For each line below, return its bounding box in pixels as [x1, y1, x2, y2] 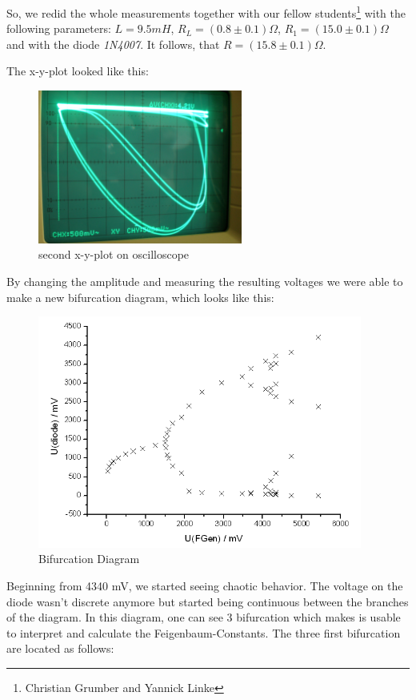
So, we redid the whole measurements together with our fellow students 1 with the [6, 2, 406, 21]
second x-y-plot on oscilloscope [38, 246, 190, 263]
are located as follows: [6, 640, 114, 657]
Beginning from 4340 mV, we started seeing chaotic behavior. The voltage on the [6, 577, 403, 594]
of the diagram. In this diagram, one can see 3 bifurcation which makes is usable [6, 609, 401, 626]
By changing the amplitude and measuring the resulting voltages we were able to [6, 273, 403, 289]
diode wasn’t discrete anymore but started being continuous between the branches [6, 593, 409, 609]
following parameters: [6, 20, 111, 37]
